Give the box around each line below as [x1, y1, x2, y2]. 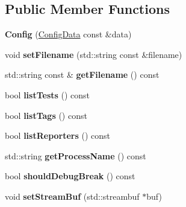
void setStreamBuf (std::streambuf [5, 189, 140, 202]
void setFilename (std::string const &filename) [5, 48, 182, 60]
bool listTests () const [5, 88, 90, 101]
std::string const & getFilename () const [5, 68, 160, 81]
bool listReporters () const [5, 129, 111, 142]
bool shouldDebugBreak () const [5, 170, 135, 182]
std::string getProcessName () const [5, 149, 146, 162]
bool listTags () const [5, 109, 87, 121]
